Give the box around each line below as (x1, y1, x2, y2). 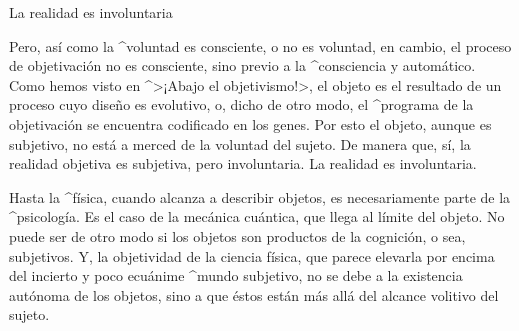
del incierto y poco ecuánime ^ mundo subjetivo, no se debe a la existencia (9, 265, 463, 286)
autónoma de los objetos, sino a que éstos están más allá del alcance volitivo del (9, 284, 499, 305)
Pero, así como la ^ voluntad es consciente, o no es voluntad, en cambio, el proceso (9, 35, 512, 56)
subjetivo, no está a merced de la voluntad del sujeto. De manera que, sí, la (9, 133, 471, 154)
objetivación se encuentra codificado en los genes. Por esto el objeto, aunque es (9, 113, 492, 134)
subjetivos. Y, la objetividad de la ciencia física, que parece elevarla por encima (9, 245, 495, 266)
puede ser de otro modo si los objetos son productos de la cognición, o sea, (9, 225, 466, 246)
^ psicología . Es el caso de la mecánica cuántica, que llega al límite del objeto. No (9, 206, 505, 227)
